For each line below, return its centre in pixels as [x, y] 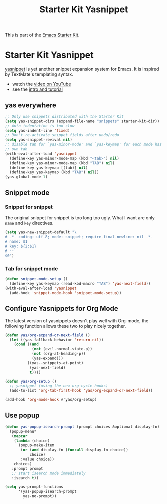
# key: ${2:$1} [21, 246]
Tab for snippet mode [32, 269]
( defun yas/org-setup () [31, 381]
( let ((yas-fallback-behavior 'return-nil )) [57, 340]
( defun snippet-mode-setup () [37, 279]
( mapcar [20, 436]
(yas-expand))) [48, 358]
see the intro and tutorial [38, 89]
